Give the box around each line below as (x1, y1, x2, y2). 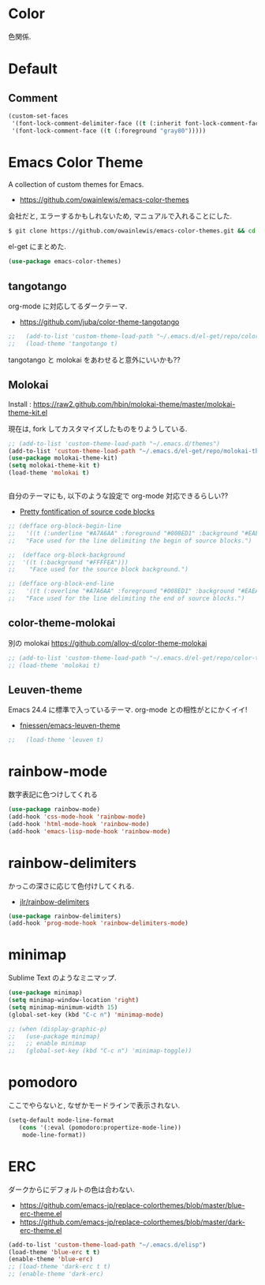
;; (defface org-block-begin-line (8, 522, 122, 530)
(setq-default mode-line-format (8, 1116, 114, 1124)
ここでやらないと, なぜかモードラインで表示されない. (8, 1101, 181, 1110)
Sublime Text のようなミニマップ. (8, 973, 117, 982)
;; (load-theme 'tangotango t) (8, 340, 118, 348)
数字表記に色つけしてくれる (8, 790, 99, 799)
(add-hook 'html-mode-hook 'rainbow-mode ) (8, 820, 150, 828)
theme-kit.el (8, 408, 48, 417)
